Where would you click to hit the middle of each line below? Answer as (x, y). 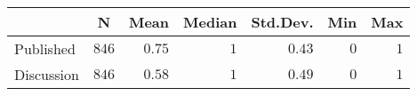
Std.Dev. (282, 22)
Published (45, 48)
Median (210, 22)
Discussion (47, 74)
